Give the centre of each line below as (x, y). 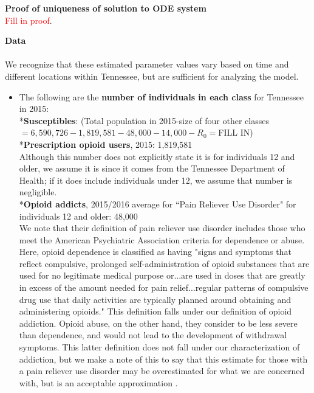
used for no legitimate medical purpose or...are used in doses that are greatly (162, 275)
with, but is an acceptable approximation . (98, 382)
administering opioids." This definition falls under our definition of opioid (155, 311)
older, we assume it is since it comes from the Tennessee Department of (152, 168)
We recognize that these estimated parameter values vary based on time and (147, 64)
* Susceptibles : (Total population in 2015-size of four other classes (144, 120)
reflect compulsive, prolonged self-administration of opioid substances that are (164, 263)
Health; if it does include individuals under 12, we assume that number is (156, 180)
